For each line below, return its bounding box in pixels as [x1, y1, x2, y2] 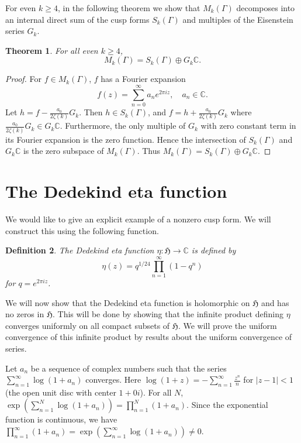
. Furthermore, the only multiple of [60, 119, 186, 132]
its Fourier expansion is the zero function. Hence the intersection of [5, 133, 246, 145]
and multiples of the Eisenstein [182, 13, 293, 25]
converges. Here [85, 373, 141, 386]
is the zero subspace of [23, 145, 104, 157]
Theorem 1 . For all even [5, 44, 98, 56]
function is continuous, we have [5, 413, 117, 425]
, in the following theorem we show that [57, 2, 200, 13]
